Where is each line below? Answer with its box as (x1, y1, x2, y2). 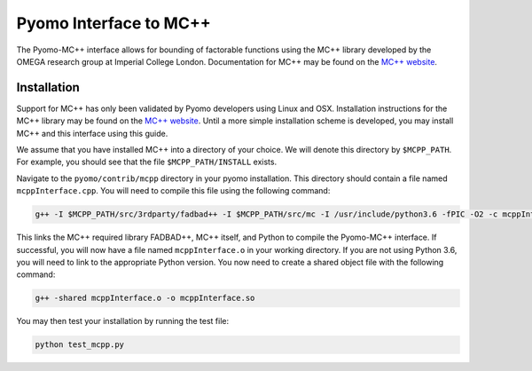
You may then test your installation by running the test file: (16, 316, 230, 327)
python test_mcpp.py (35, 340, 124, 350)
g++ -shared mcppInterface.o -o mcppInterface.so (35, 293, 255, 304)
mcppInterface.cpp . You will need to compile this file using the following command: (16, 185, 331, 196)
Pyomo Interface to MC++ (16, 13, 212, 33)
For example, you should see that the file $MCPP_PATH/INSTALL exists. (16, 156, 278, 168)
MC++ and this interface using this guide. (16, 128, 168, 138)
